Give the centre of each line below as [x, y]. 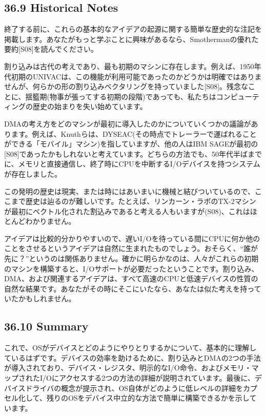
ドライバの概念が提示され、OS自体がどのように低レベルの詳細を [134, 388]
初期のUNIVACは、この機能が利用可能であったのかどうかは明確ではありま [136, 76]
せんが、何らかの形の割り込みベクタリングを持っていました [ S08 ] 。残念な [126, 86]
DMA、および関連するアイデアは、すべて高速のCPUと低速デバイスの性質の [131, 278]
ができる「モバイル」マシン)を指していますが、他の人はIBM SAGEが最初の [131, 144]
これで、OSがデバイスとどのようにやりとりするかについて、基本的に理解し [130, 348]
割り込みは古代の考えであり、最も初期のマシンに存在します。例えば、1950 [129, 66]
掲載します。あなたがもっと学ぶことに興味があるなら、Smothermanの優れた [131, 39]
